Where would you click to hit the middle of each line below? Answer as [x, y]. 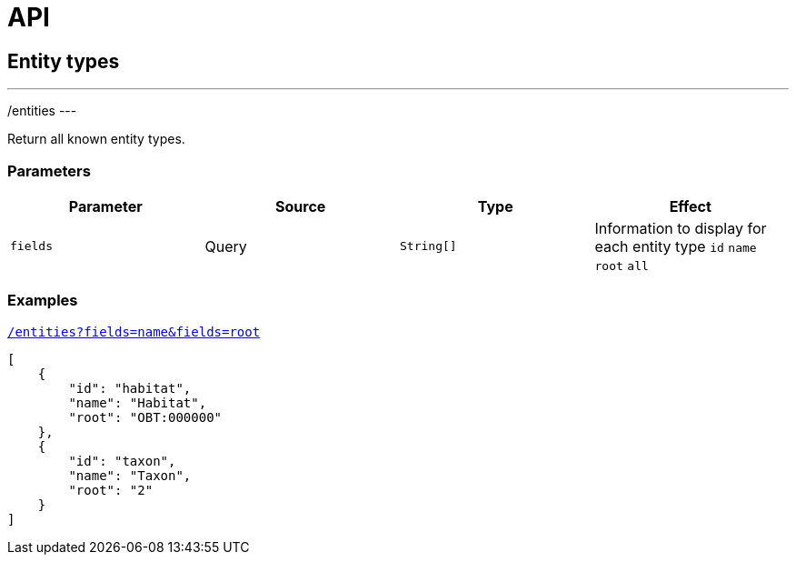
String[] [428, 246]
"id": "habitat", [130, 388]
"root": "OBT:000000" [145, 417]
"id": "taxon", [122, 461]
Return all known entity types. [96, 139]
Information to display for [681, 228]
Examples [43, 301]
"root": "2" [111, 490]
